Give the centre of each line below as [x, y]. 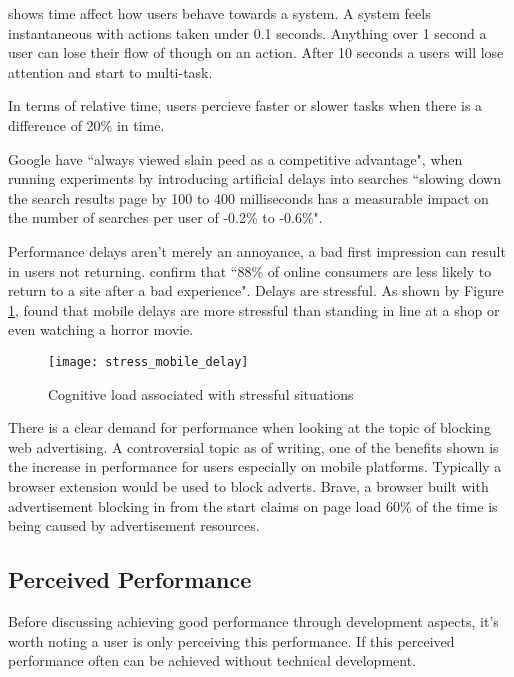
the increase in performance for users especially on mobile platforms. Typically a [255, 466]
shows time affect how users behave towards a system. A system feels [219, 13]
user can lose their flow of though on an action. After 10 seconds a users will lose [256, 52]
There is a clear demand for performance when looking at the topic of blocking [249, 427]
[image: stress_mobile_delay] [148, 361]
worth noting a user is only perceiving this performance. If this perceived [231, 640]
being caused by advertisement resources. [134, 525]
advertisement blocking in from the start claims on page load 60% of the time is [253, 505]
